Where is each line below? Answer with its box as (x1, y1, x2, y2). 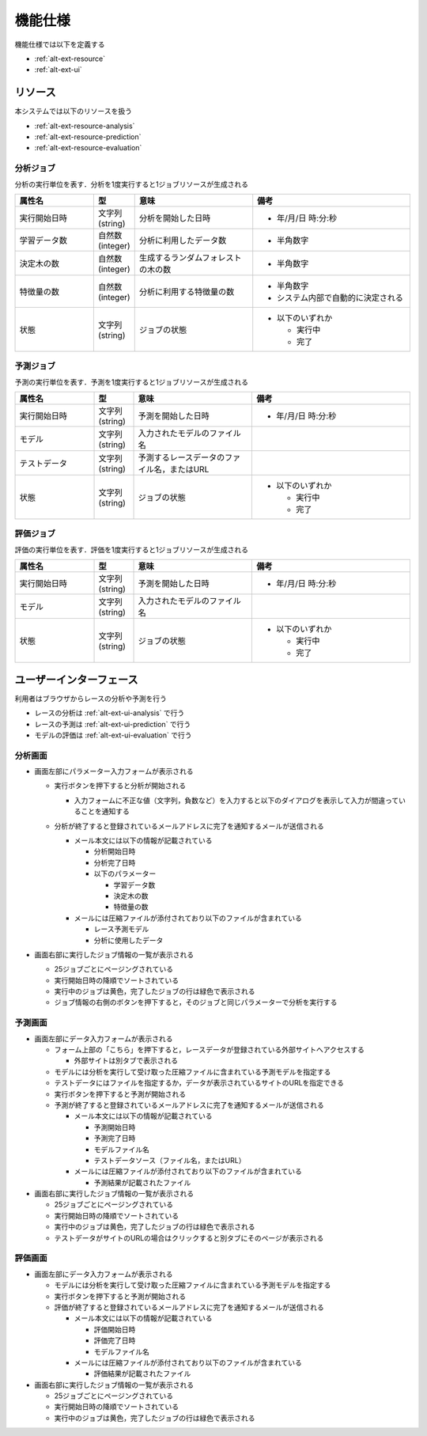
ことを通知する (80, 807, 130, 817)
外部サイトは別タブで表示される (74, 1056, 178, 1066)
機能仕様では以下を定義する (14, 40, 105, 49)
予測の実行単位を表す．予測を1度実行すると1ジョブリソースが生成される (14, 377, 249, 387)
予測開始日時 (93, 1122, 136, 1131)
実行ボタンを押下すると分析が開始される (54, 781, 186, 790)
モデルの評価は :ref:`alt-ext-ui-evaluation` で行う (34, 730, 192, 740)
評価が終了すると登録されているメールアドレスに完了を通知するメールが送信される (54, 1302, 324, 1312)
